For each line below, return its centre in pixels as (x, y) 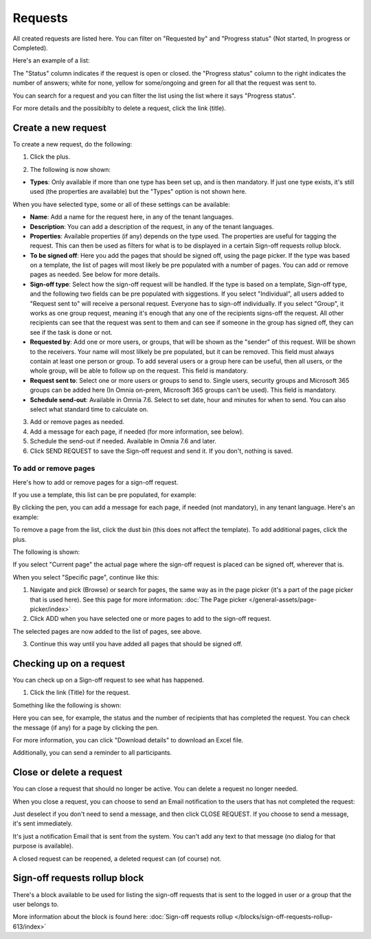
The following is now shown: (70, 169)
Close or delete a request (68, 772)
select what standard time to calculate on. (89, 409)
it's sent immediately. (43, 824)
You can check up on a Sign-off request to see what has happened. (108, 680)
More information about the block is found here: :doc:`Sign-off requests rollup (123, 917)
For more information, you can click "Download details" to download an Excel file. (128, 740)
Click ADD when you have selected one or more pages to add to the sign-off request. (150, 619)
